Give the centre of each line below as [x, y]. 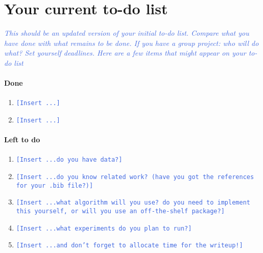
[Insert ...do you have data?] [69, 160]
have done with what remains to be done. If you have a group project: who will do [131, 43]
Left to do [22, 140]
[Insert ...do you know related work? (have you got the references [135, 177]
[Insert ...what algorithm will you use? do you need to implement [133, 203]
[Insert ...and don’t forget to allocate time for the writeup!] [129, 246]
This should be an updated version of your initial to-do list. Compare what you [127, 33]
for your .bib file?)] [55, 185]
